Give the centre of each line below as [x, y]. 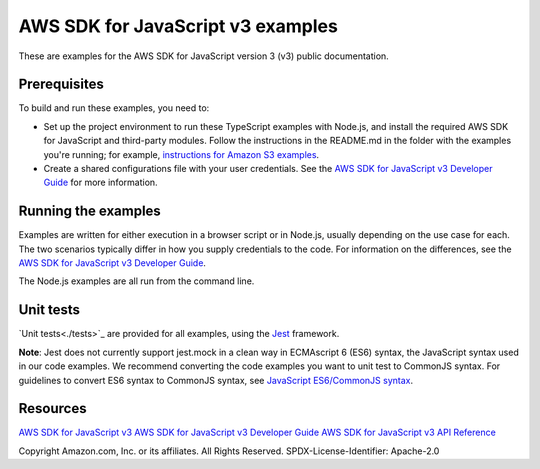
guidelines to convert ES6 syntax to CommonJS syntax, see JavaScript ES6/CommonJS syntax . [216, 380]
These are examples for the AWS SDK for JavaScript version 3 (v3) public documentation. [203, 56]
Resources [52, 408]
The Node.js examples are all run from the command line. [136, 281]
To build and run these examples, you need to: [114, 108]
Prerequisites [61, 84]
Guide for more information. [101, 182]
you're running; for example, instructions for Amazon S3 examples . [181, 154]
